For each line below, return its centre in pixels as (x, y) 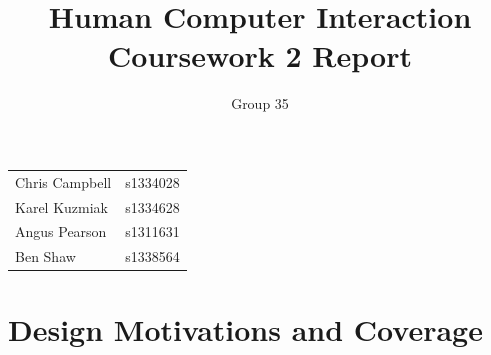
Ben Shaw (45, 256)
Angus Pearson (61, 231)
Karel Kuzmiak (61, 206)
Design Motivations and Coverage (245, 329)
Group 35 (260, 103)
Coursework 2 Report (260, 55)
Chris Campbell (63, 181)
